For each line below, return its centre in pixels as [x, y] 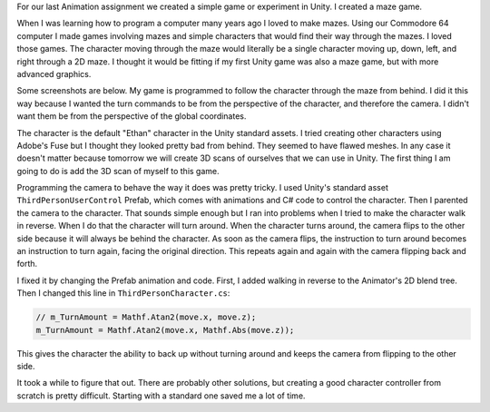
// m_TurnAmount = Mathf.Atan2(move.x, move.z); [146, 317]
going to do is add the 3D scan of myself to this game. [118, 171]
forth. [27, 264]
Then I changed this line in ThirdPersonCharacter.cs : [123, 293]
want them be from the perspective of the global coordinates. [132, 116]
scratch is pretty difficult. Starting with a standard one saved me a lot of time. [161, 396]
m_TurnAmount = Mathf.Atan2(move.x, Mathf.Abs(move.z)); [165, 330]
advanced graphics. [54, 74]
